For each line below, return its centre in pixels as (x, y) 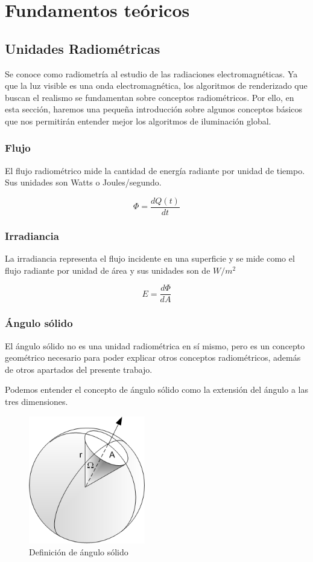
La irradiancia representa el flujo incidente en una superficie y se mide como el (150, 258)
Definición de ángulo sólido (79, 552)
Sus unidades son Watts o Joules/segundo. (83, 182)
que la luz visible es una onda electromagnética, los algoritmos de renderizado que (156, 86)
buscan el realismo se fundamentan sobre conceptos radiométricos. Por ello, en (150, 97)
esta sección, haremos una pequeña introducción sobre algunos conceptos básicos (154, 109)
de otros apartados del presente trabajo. (79, 369)
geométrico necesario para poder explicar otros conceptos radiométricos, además (153, 357)
